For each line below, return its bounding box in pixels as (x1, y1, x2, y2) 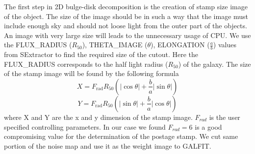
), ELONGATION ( (150, 39, 210, 50)
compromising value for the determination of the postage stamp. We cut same (4, 131, 238, 141)
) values (213, 39, 236, 50)
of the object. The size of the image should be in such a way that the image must (4, 11, 249, 21)
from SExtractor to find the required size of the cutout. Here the (4, 49, 199, 59)
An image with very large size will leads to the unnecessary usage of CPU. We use (4, 30, 251, 40)
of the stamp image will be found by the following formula (4, 68, 179, 78)
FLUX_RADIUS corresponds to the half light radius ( (4, 58, 168, 69)
